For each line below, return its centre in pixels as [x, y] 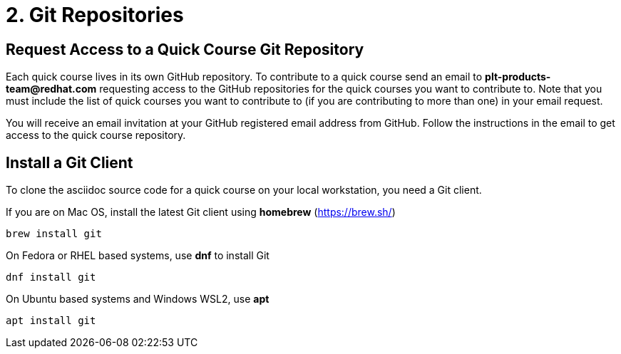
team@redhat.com [51, 89]
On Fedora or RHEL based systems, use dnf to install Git [138, 256]
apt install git [51, 321]
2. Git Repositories [95, 15]
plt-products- [518, 77]
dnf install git [51, 277]
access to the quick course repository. [96, 135]
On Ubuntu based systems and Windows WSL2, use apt [138, 299]
